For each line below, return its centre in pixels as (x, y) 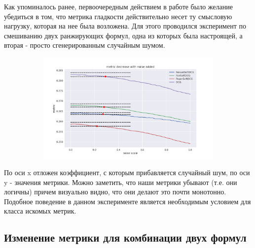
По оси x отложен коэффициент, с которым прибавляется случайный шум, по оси (127, 172)
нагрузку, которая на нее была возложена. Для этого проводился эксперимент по (125, 26)
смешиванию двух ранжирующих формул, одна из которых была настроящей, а (123, 35)
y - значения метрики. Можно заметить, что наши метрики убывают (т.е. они (121, 182)
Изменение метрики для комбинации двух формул (125, 237)
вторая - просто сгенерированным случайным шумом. (85, 45)
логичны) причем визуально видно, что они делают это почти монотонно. (115, 192)
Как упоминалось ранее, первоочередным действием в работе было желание (118, 6)
